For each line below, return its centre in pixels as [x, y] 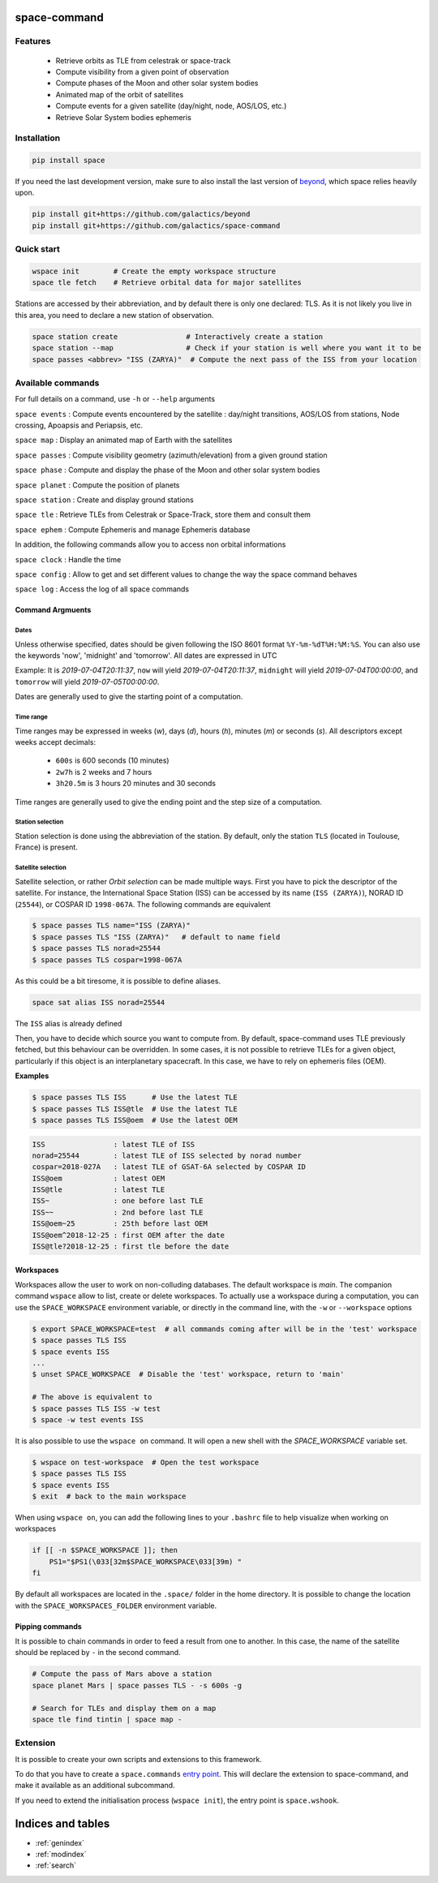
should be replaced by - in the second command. [98, 1653]
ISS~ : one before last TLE [118, 1201]
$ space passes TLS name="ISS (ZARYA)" [111, 926]
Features [33, 41]
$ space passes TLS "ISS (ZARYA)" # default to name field [156, 937]
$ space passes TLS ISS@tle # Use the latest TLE [135, 1109]
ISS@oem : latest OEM [99, 1178]
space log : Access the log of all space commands [102, 589]
